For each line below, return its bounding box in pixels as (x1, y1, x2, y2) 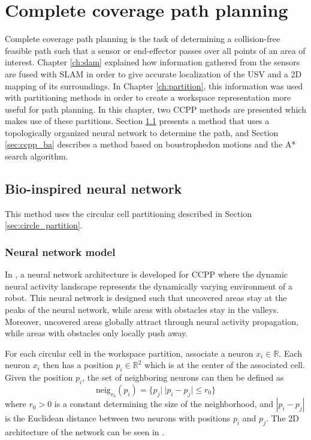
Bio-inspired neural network (5, 179, 182, 198)
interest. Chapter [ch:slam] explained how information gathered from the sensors (5, 56, 300, 68)
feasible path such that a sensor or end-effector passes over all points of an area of (5, 44, 306, 56)
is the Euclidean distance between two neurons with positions (5, 412, 231, 424)
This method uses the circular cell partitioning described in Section (5, 207, 252, 219)
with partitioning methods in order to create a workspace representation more (5, 91, 291, 104)
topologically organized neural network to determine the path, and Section (5, 126, 279, 138)
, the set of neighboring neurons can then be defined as (82, 371, 284, 384)
